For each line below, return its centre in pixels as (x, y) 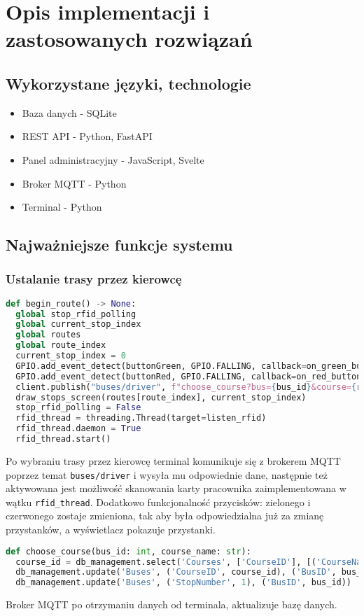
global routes (48, 335)
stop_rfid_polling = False (78, 408)
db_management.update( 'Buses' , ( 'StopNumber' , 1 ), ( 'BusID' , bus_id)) (184, 583)
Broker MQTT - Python (74, 183)
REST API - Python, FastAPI (87, 136)
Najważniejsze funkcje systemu (119, 245)
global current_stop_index (78, 324)
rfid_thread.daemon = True (78, 429)
